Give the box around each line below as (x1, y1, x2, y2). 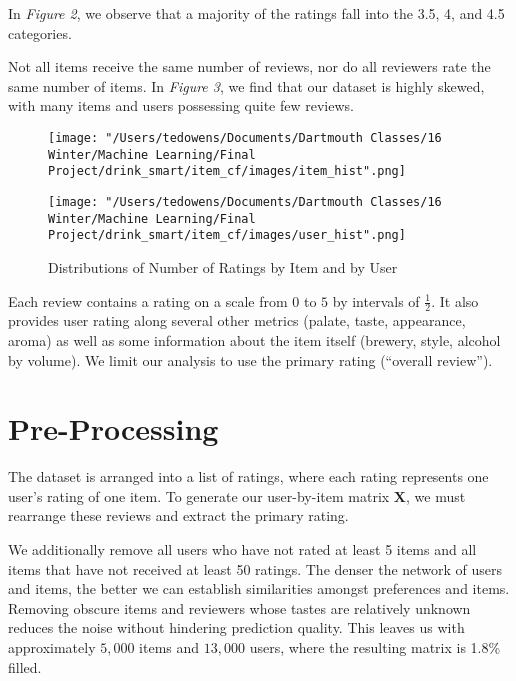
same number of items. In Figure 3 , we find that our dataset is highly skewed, (8, 75, 485, 96)
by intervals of (332, 290, 420, 311)
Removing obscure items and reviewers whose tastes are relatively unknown (8, 597, 471, 618)
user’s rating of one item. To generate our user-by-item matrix (8, 485, 390, 506)
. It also (431, 290, 479, 311)
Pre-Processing (8, 408, 219, 449)
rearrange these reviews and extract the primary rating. (8, 505, 349, 526)
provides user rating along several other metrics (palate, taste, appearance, (8, 310, 466, 331)
